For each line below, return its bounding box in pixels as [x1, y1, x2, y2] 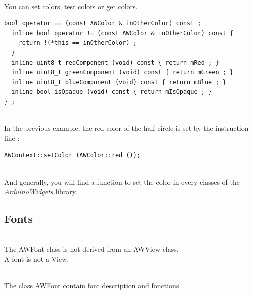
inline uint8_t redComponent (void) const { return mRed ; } [11, 59, 219, 66]
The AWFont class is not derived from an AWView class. [4, 244, 179, 254]
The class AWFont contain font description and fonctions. [4, 280, 181, 291]
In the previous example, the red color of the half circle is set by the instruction [4, 123, 249, 133]
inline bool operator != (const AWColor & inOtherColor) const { [11, 29, 234, 37]
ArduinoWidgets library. [4, 186, 77, 197]
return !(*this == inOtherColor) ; [18, 39, 137, 47]
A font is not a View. [4, 254, 69, 264]
